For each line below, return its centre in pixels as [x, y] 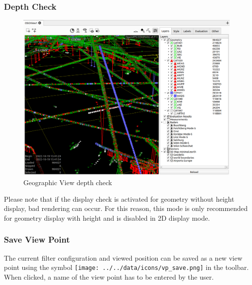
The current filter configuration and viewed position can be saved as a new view [123, 257]
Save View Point [37, 239]
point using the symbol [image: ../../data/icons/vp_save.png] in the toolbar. [126, 267]
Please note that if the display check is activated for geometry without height [119, 199]
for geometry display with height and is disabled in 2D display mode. [107, 218]
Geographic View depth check [68, 182]
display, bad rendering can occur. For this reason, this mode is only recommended [126, 208]
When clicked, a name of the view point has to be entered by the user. [109, 276]
